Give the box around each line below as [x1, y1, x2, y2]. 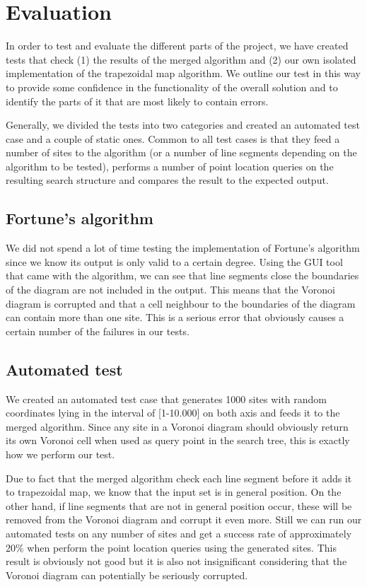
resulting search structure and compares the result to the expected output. [6, 173, 329, 187]
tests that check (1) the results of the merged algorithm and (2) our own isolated [6, 52, 356, 66]
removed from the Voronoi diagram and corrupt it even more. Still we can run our [6, 512, 362, 527]
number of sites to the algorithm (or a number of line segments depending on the [6, 145, 357, 160]
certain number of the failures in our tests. [6, 323, 190, 338]
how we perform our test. [6, 447, 115, 461]
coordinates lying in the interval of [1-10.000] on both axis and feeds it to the [6, 405, 340, 420]
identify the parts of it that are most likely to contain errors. [6, 93, 269, 108]
